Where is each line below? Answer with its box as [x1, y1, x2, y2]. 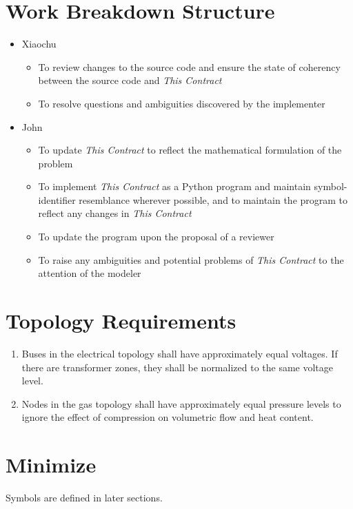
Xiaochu [21, 37, 57, 51]
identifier [38, 192, 76, 207]
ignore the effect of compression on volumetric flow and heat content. [21, 410, 314, 424]
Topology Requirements [6, 307, 236, 335]
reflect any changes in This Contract [38, 206, 192, 220]
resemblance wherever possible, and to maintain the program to [79, 192, 348, 207]
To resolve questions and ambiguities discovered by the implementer [38, 96, 325, 110]
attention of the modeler [38, 266, 141, 280]
